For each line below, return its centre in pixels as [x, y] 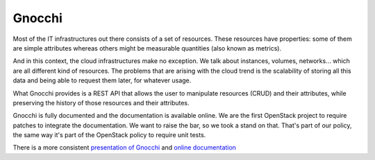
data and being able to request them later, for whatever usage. [102, 80]
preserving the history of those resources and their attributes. [101, 103]
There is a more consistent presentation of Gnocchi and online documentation [124, 148]
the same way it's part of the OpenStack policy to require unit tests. [109, 135]
